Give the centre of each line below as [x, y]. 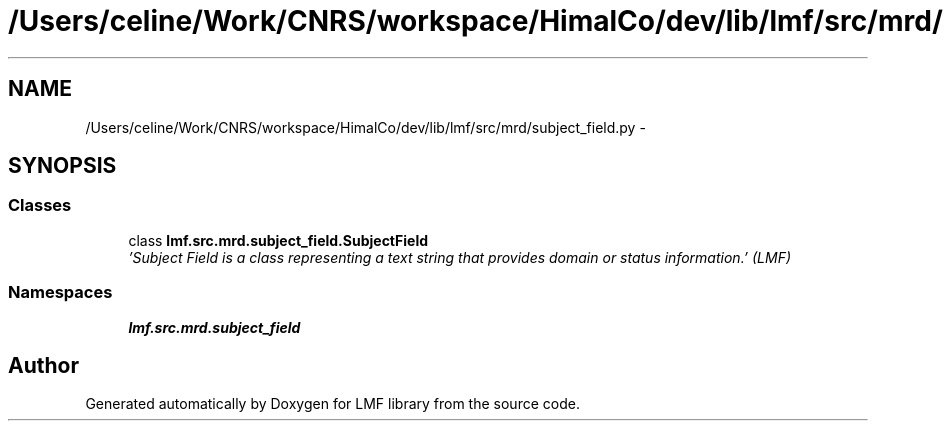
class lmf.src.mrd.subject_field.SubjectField [278, 240]
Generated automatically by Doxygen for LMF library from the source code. [332, 404]
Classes [40, 205]
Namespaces [60, 292]
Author [43, 365]
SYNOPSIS [62, 166]
